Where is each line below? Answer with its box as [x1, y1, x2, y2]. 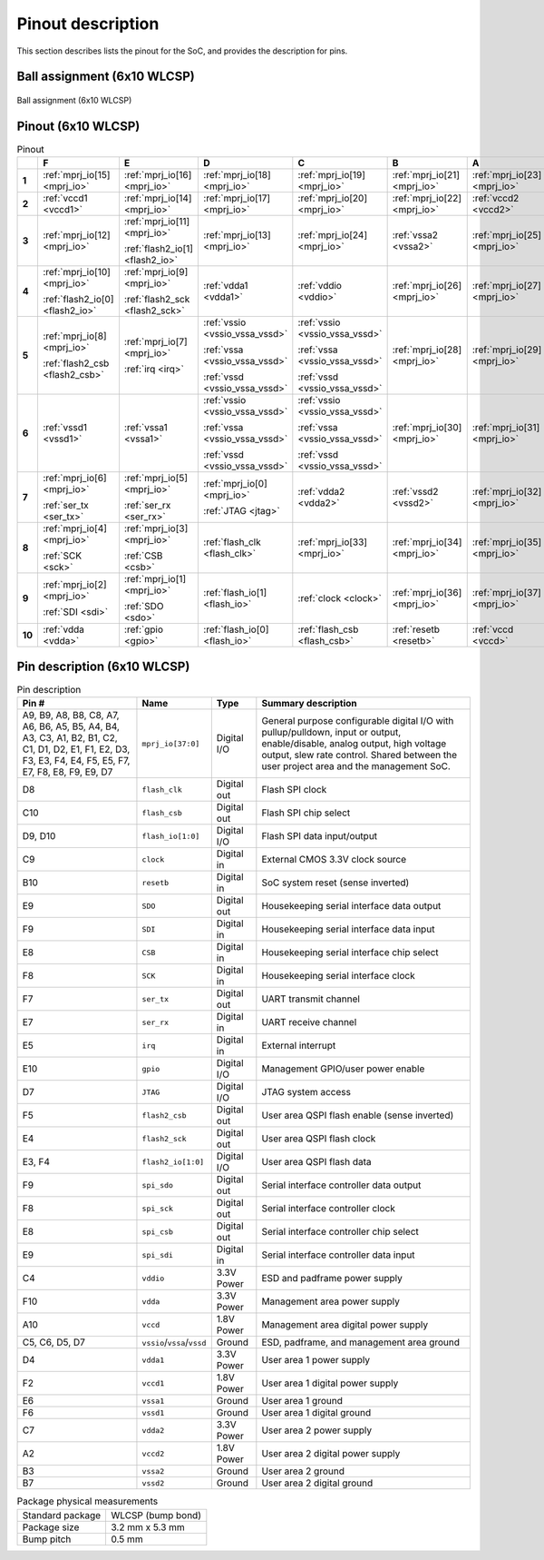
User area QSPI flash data [261, 1156, 372, 1169]
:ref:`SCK [42, 549, 82, 562]
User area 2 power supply [261, 1424, 373, 1437]
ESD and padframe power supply [261, 1272, 403, 1285]
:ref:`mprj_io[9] [123, 266, 189, 279]
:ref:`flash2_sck [123, 293, 190, 306]
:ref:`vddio [297, 280, 342, 292]
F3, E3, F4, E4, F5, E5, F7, [22, 755, 131, 767]
